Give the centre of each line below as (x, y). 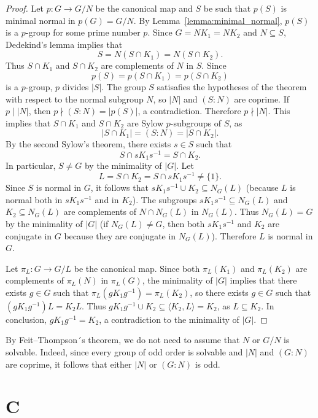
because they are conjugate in (120, 235)
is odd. (207, 364)
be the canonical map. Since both (137, 268)
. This (279, 111)
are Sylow (145, 122)
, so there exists (219, 292)
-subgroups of (196, 122)
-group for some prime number (83, 32)
